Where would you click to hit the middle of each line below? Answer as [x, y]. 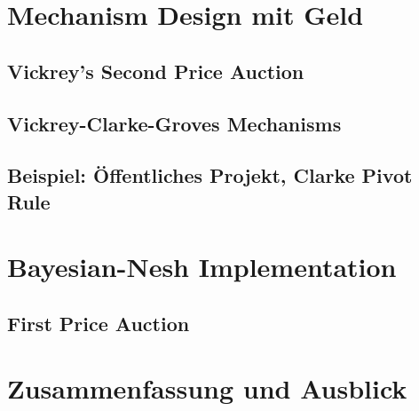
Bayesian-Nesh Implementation [202, 267]
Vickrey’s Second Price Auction [156, 71]
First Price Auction [99, 323]
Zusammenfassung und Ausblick [207, 388]
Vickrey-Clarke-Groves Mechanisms [174, 123]
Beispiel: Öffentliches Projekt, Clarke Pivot [210, 175]
